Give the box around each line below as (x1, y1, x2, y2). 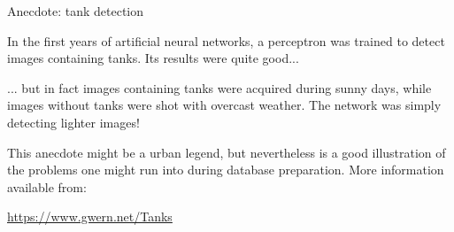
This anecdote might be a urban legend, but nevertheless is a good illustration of (7, 143, 446, 161)
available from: (7, 177, 87, 196)
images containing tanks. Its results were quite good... (7, 49, 299, 67)
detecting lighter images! (7, 112, 140, 131)
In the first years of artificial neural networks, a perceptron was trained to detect (7, 31, 445, 50)
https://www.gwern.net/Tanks (7, 207, 173, 226)
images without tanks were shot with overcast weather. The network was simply (7, 96, 442, 114)
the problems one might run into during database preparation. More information (7, 160, 444, 179)
